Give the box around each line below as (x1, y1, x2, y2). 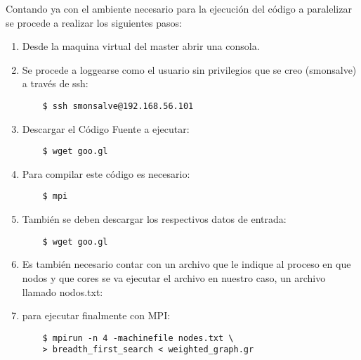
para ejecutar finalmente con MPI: (22, 308, 171, 323)
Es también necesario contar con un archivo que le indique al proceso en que (22, 257, 351, 271)
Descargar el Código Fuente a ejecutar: (22, 121, 190, 136)
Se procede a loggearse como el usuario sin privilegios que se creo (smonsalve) (22, 62, 357, 77)
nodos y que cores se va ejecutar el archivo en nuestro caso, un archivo (22, 270, 326, 285)
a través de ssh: (22, 76, 88, 91)
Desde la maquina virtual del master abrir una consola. (22, 39, 260, 53)
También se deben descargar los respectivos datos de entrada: (22, 212, 287, 226)
